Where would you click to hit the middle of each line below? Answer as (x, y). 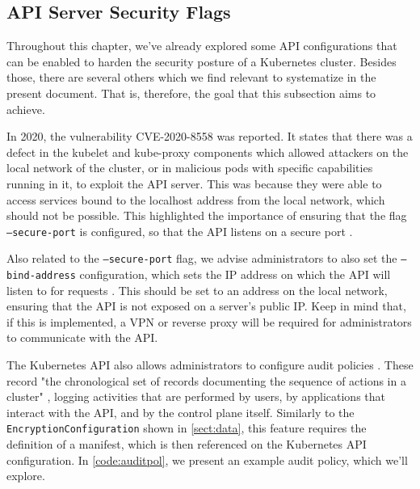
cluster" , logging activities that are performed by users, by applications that (196, 396)
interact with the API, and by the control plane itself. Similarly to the (181, 412)
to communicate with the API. (82, 337)
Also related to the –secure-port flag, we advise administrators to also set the (202, 258)
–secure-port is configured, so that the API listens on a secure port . (180, 231)
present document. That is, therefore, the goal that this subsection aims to (191, 93)
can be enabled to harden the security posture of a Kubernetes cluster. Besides (202, 61)
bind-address (41, 276)
